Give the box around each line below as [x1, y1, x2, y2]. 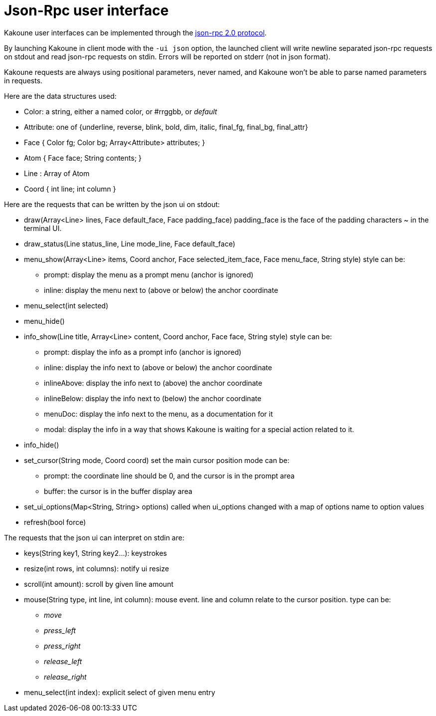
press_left [44, 626, 76, 635]
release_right [44, 672, 87, 681]
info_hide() [24, 440, 59, 449]
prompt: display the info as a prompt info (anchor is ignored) [44, 347, 242, 356]
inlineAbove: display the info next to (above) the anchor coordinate [44, 378, 263, 387]
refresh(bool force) [24, 517, 86, 526]
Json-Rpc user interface [4, 2, 169, 19]
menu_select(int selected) [24, 301, 109, 310]
